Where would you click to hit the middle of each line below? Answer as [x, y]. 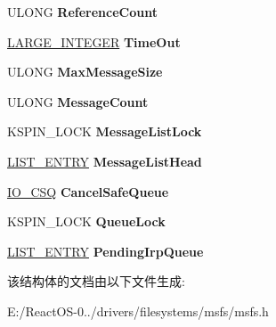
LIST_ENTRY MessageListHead [105, 161]
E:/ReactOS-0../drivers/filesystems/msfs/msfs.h [138, 311]
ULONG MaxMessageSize [85, 72]
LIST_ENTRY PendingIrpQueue [106, 251]
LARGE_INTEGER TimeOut [94, 41]
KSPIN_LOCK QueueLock [86, 221]
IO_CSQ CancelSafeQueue [88, 191]
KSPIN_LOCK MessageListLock [105, 131]
